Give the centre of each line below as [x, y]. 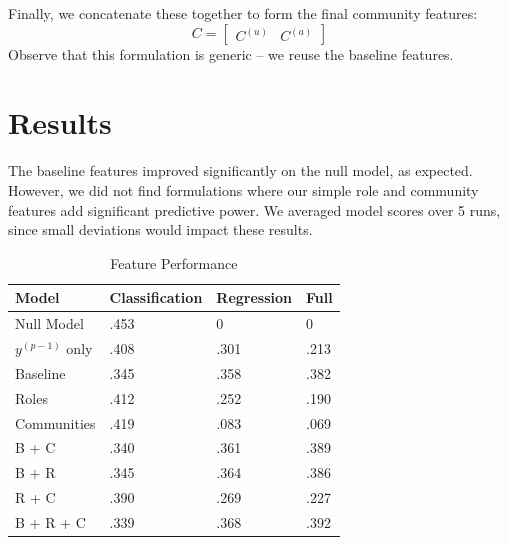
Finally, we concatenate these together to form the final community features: [243, 13]
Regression [254, 297]
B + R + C [50, 521]
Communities [55, 422]
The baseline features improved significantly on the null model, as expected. [240, 170]
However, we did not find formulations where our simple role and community [243, 189]
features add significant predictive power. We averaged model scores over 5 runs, [254, 209]
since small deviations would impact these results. [160, 229]
